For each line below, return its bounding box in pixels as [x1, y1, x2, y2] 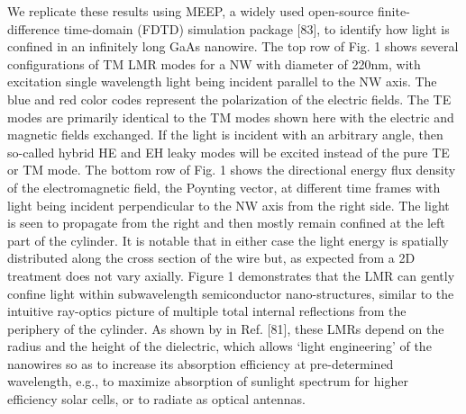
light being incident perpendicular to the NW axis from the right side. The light [7, 195, 450, 214]
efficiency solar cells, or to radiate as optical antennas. [7, 390, 306, 409]
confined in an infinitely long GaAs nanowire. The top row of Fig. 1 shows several [7, 37, 459, 56]
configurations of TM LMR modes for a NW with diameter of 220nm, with [7, 54, 421, 73]
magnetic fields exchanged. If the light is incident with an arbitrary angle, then [7, 125, 443, 144]
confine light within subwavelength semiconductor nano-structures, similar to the [7, 283, 454, 302]
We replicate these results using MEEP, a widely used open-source [7, 2, 374, 20]
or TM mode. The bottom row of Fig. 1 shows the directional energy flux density [7, 160, 456, 179]
